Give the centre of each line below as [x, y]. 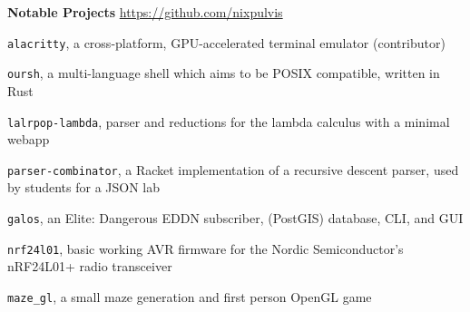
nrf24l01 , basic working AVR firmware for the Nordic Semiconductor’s [206, 248]
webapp [29, 139]
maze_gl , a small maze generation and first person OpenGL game [190, 296]
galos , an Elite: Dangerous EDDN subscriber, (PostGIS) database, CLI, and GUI [235, 218]
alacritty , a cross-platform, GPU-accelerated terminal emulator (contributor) [226, 42]
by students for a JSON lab [84, 187]
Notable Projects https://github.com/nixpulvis [145, 12]
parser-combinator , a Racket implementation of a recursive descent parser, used [233, 169]
